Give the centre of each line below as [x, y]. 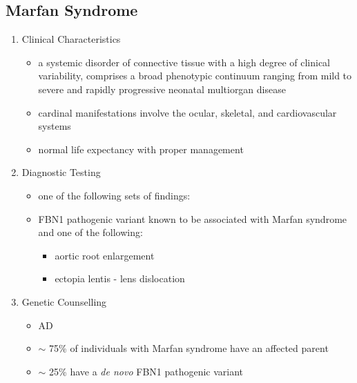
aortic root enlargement [105, 255]
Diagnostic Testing [61, 172]
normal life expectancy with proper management [141, 149]
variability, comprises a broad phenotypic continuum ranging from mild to [195, 76]
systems [55, 126]
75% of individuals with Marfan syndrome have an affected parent [189, 348]
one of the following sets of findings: [114, 195]
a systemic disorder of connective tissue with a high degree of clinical [184, 62]
